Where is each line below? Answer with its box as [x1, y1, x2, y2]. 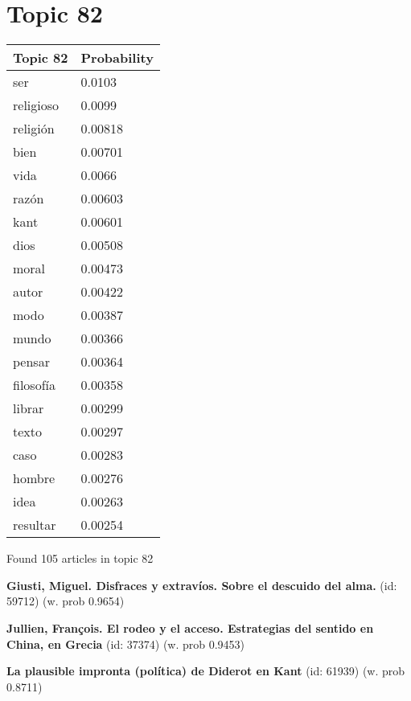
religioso [13, 96, 60, 115]
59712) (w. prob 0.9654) [6, 592, 125, 609]
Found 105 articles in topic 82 [6, 550, 154, 567]
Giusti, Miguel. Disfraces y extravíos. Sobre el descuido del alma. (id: [6, 576, 397, 593]
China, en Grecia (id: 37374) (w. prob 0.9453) [6, 635, 245, 652]
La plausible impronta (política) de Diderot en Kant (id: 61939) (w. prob [6, 662, 405, 679]
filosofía [13, 375, 55, 395]
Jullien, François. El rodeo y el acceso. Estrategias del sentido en [6, 619, 374, 636]
